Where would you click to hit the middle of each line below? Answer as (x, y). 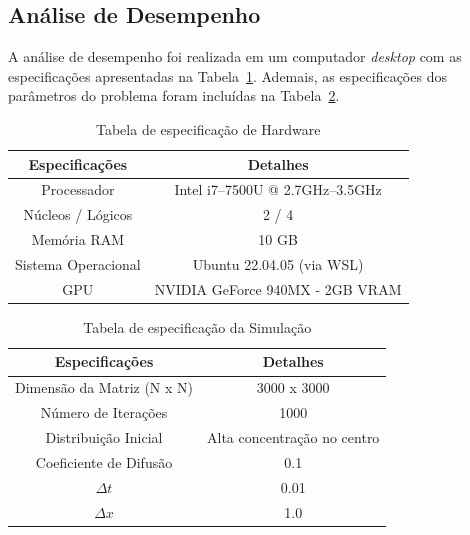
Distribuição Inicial (104, 437)
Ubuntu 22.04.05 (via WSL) (278, 263)
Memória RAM (78, 239)
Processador (78, 189)
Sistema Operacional (78, 263)
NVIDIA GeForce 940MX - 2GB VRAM (278, 288)
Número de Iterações (104, 412)
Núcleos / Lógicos (78, 214)
